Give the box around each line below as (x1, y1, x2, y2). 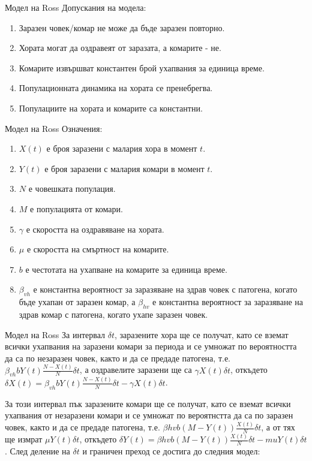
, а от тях (261, 421, 295, 433)
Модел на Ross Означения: (5, 122, 103, 134)
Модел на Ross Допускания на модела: (5, 1, 146, 13)
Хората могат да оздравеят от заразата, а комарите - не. (19, 41, 221, 54)
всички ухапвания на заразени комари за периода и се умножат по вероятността (5, 340, 297, 352)
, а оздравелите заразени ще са (79, 363, 192, 376)
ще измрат (5, 433, 43, 445)
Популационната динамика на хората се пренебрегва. (19, 82, 213, 94)
